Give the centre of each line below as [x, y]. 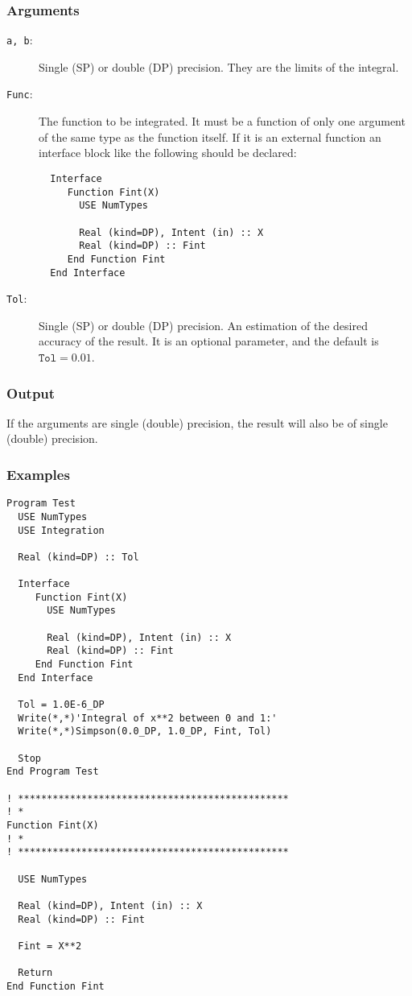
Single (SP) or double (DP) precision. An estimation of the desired [203, 325]
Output [31, 393]
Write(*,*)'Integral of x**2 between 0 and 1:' [148, 718]
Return [35, 973]
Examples [38, 474]
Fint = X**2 [50, 946]
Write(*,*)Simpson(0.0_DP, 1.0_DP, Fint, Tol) [145, 732]
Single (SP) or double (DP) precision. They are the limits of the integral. [219, 66]
